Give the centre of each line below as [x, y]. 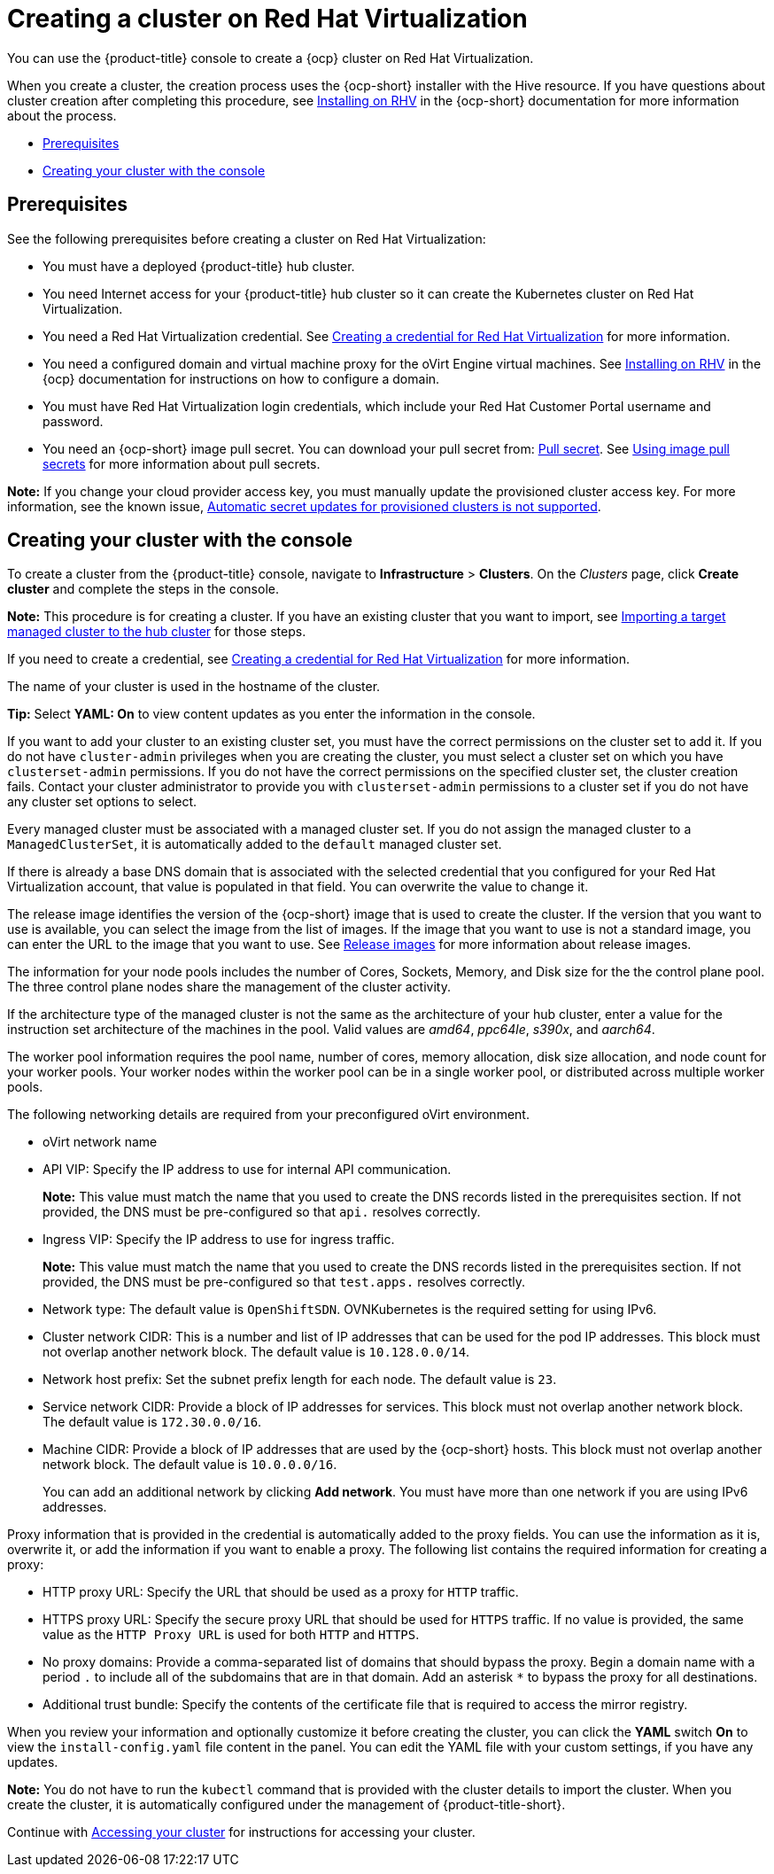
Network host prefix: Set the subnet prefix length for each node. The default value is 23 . [300, 1380]
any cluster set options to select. [102, 802]
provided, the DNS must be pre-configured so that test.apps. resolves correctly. [284, 1282]
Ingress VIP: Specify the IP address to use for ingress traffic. [219, 1240]
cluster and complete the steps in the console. [143, 589]
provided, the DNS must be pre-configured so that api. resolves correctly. [262, 1212]
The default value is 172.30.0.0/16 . [152, 1422]
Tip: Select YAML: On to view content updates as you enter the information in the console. [271, 714]
